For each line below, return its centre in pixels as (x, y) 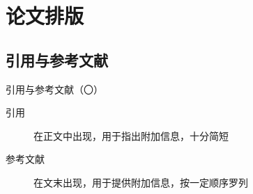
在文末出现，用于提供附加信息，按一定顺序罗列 (141, 182)
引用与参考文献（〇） (54, 89)
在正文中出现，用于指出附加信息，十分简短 (131, 135)
